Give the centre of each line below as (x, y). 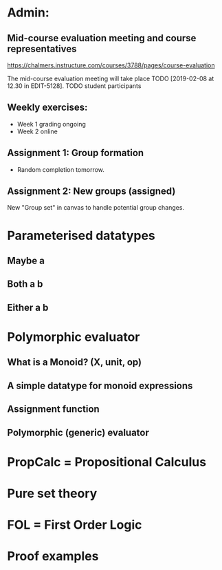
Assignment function (53, 409)
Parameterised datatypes (81, 235)
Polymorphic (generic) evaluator (78, 432)
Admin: (28, 13)
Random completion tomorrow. (61, 169)
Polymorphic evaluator (74, 337)
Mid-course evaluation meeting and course (102, 38)
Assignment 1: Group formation (76, 153)
